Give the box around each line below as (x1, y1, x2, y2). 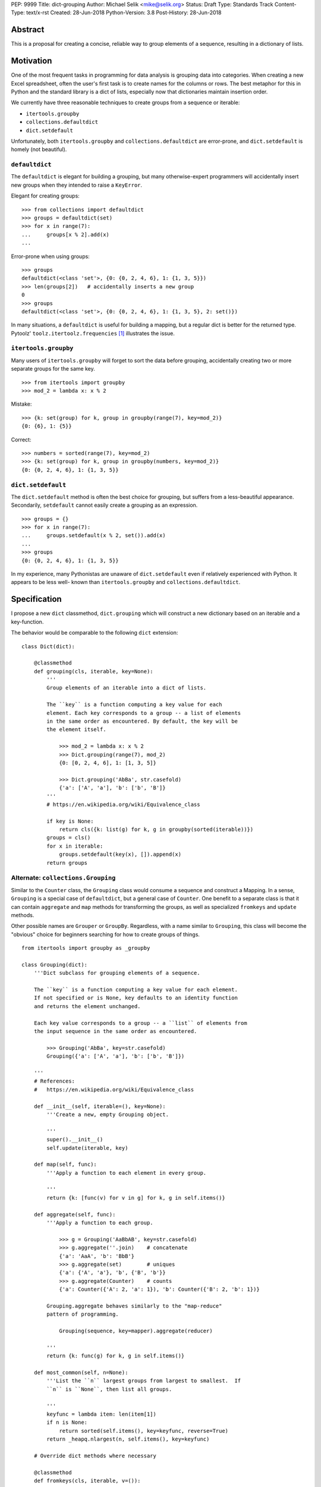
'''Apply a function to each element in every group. (46, 1169, 207, 1176)
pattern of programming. (46, 1311, 119, 1317)
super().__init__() (46, 1136, 103, 1143)
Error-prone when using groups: (11, 253, 90, 260)
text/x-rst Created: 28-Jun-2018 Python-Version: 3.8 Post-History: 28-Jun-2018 (26, 9, 222, 16)
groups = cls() (46, 835, 91, 841)
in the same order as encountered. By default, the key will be (46, 718, 238, 725)
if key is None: (46, 818, 94, 824)
